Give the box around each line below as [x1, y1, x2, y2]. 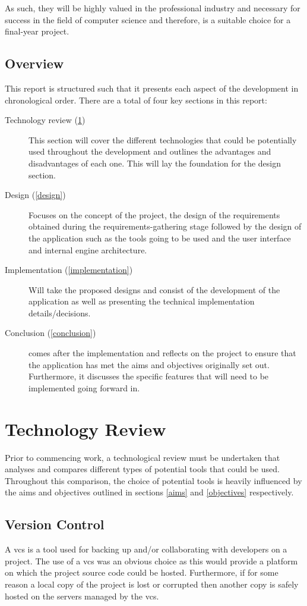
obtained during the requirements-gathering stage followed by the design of [29, 220, 302, 233]
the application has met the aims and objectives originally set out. [29, 358, 270, 370]
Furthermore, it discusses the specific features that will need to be [29, 370, 269, 382]
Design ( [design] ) [5, 189, 66, 201]
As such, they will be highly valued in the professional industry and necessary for [5, 2, 300, 14]
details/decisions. [29, 306, 91, 319]
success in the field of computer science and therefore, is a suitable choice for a [5, 13, 291, 26]
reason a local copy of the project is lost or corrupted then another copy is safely [5, 577, 299, 590]
